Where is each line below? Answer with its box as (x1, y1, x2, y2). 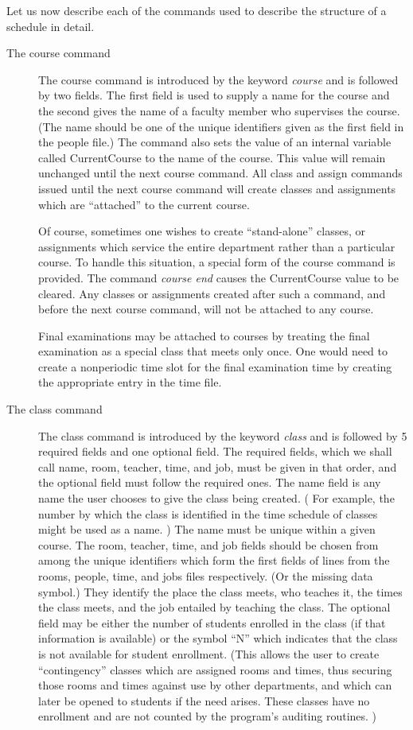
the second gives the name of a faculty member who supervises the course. (38, 102, 400, 118)
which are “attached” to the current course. (38, 196, 250, 212)
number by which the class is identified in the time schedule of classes (38, 505, 378, 522)
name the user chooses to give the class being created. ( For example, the (38, 490, 395, 507)
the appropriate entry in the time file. (38, 374, 222, 390)
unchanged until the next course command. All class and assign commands (38, 165, 403, 181)
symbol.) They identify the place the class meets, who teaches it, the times (38, 583, 403, 600)
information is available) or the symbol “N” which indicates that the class (38, 630, 398, 647)
